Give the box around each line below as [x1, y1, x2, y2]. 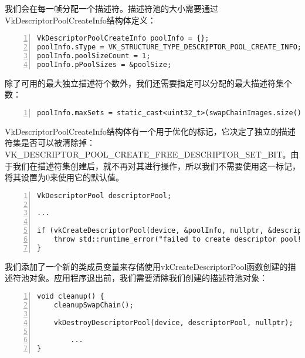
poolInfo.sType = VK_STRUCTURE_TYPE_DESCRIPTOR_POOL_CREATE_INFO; [37, 43, 302, 52]
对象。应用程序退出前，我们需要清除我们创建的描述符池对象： [29, 272, 267, 284]
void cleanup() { [37, 292, 104, 301]
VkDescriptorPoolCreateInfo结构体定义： [5, 14, 156, 26]
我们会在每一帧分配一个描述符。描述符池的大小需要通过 [5, 2, 218, 14]
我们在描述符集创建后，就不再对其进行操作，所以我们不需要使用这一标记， [12, 159, 300, 172]
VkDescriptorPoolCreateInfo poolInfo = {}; [37, 34, 209, 43]
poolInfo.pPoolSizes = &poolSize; [37, 60, 172, 69]
